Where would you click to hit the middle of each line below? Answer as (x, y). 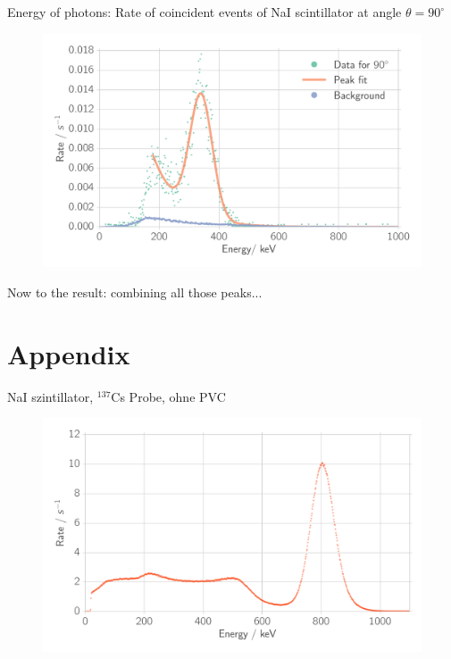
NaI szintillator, (50, 396)
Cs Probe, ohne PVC (168, 396)
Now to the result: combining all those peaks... (135, 292)
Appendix (69, 353)
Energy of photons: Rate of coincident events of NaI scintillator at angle (205, 12)
